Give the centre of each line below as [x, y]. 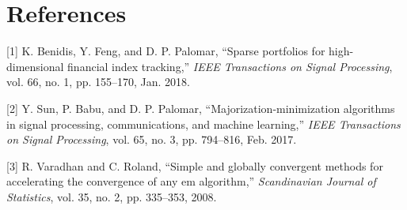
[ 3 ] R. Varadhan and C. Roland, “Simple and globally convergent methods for [195, 165]
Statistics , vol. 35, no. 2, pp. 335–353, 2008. [112, 196]
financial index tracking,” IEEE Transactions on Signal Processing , [230, 66]
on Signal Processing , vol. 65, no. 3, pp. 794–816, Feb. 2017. [152, 139]
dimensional [35, 66]
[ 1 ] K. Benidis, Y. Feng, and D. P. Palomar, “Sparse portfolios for [166, 51]
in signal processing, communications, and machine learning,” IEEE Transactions [203, 124]
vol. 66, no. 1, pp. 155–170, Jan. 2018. [98, 82]
